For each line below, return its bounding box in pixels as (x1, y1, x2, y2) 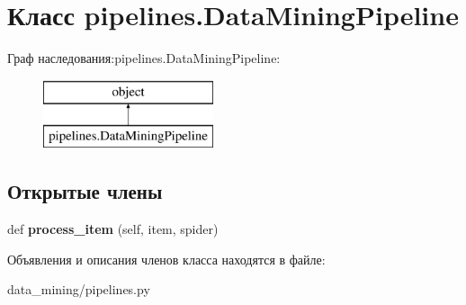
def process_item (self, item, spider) (7, 220, 219, 238)
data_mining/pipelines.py (7, 280, 150, 299)
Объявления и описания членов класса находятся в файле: (7, 249, 326, 268)
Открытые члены (7, 177, 163, 205)
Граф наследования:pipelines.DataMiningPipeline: (7, 49, 281, 67)
